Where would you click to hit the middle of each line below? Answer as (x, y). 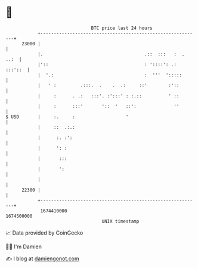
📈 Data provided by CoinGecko (44, 233)
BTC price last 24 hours (122, 28)
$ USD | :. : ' (67, 117)
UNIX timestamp (120, 221)
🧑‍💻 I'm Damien (24, 247)
